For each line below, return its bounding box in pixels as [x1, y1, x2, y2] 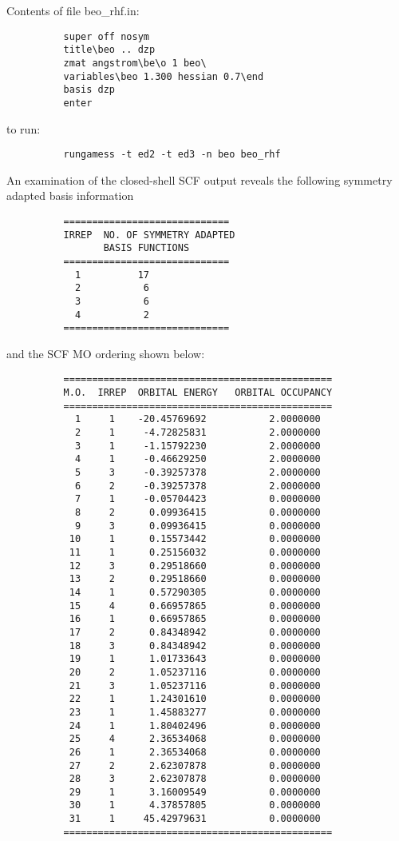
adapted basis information [6, 187, 134, 204]
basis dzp [63, 84, 116, 96]
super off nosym [63, 30, 149, 42]
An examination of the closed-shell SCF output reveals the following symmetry [6, 171, 393, 188]
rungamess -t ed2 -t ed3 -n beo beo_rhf [63, 149, 281, 161]
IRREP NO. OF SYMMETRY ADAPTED [63, 229, 235, 241]
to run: [6, 120, 41, 137]
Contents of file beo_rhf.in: [6, 2, 140, 18]
